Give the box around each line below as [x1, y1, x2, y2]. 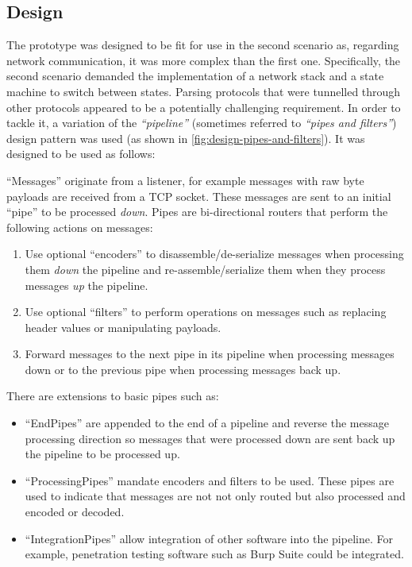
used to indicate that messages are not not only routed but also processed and [25, 488, 406, 504]
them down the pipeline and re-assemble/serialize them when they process [25, 260, 386, 277]
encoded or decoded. [25, 503, 125, 520]
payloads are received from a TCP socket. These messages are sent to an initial [6, 187, 391, 204]
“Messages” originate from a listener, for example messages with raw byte [6, 172, 364, 188]
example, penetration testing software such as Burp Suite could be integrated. [25, 546, 404, 562]
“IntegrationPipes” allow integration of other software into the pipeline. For [25, 530, 393, 546]
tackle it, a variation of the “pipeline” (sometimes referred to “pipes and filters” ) [6, 114, 397, 131]
